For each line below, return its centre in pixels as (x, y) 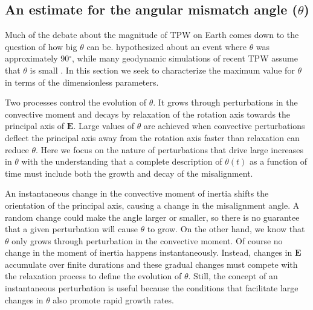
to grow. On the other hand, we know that (226, 229)
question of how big (41, 46)
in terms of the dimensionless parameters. (82, 82)
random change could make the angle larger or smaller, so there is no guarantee (152, 217)
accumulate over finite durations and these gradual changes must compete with (151, 264)
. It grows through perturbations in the (225, 102)
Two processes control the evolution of (76, 102)
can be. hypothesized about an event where (166, 46)
